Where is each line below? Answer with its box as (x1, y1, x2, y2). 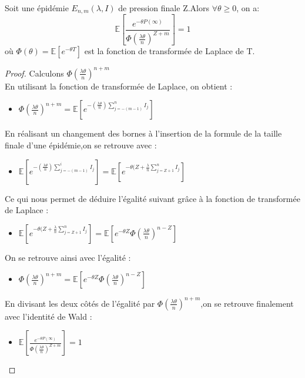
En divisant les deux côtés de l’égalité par (5, 297, 155, 309)
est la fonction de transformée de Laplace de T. (84, 45, 255, 57)
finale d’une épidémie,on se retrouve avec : (5, 139, 157, 151)
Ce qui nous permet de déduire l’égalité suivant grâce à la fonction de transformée (5, 192, 300, 204)
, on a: (236, 2, 260, 14)
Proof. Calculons (5, 67, 64, 79)
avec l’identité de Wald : (5, 310, 92, 322)
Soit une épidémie (5, 2, 69, 14)
